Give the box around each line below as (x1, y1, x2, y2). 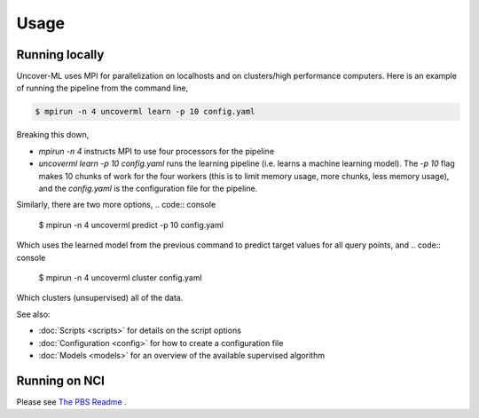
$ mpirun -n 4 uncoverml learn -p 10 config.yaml (35, 106, 255, 117)
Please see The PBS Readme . (16, 396, 128, 407)
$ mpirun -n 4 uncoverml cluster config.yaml (38, 272, 203, 283)
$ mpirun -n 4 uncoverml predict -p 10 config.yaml (38, 219, 224, 230)
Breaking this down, (16, 130, 90, 140)
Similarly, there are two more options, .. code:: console (16, 200, 216, 210)
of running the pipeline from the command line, (16, 83, 189, 93)
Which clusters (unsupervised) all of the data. (16, 293, 184, 304)
